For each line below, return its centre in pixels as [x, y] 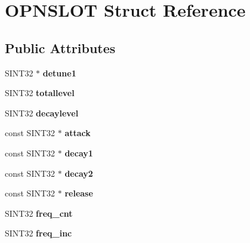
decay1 [79, 153]
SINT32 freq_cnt [39, 213]
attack [78, 133]
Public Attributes [60, 47]
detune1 [59, 73]
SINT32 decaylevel [42, 113]
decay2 [79, 173]
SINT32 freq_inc [38, 233]
